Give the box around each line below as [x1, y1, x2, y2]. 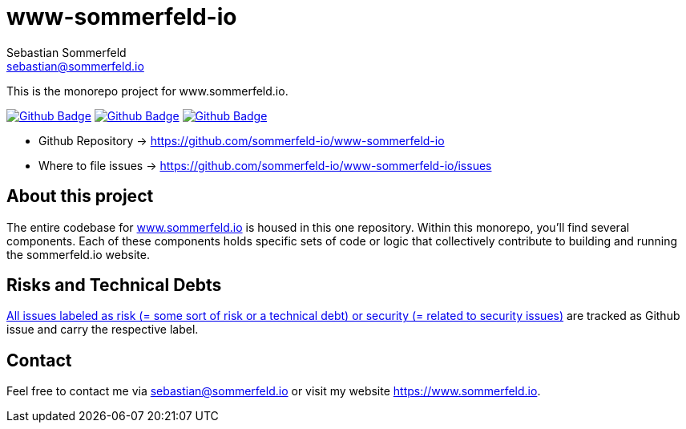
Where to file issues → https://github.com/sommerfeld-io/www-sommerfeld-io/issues [38, 158, 492, 172]
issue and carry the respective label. [6, 322, 199, 337]
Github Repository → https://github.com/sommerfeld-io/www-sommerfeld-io [38, 133, 445, 148]
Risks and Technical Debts [6, 275, 222, 296]
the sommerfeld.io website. [6, 247, 150, 261]
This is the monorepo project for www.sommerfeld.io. [6, 83, 289, 98]
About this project [6, 186, 154, 207]
